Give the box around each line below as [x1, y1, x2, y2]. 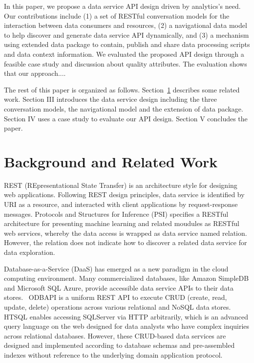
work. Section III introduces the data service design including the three [4, 94, 217, 104]
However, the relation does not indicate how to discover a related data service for [4, 237, 247, 248]
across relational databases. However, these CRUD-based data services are [4, 330, 226, 340]
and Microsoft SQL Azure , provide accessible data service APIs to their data [4, 282, 233, 293]
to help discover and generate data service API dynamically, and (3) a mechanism [4, 29, 249, 40]
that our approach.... [4, 68, 66, 78]
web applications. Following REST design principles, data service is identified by [4, 189, 245, 200]
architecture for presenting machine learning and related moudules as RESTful [4, 218, 239, 228]
